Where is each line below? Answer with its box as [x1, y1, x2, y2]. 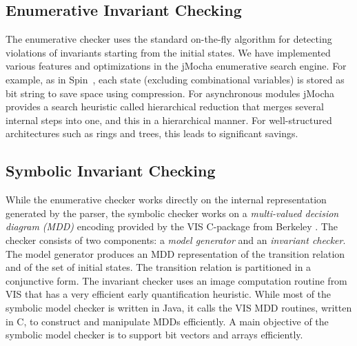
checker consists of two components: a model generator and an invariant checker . [6, 232, 346, 247]
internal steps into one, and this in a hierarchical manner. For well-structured [6, 112, 332, 127]
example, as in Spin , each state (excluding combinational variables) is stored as [6, 72, 345, 86]
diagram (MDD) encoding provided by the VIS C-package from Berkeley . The [6, 219, 338, 234]
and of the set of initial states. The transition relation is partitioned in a [6, 260, 312, 274]
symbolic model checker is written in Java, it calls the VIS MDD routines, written [6, 300, 352, 314]
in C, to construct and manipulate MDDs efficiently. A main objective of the [6, 314, 329, 328]
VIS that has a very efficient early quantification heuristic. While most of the [6, 287, 331, 301]
